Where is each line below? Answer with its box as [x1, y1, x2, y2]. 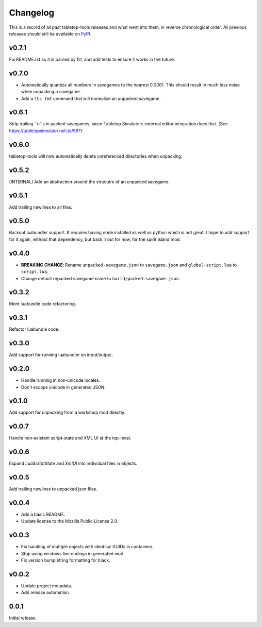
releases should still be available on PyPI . [9, 31, 92, 36]
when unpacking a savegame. [21, 89, 81, 95]
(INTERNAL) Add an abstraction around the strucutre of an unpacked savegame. [9, 179, 170, 185]
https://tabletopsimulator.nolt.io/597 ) [9, 128, 82, 134]
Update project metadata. [21, 583, 72, 589]
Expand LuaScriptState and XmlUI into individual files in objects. [9, 460, 138, 466]
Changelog [9, 7, 54, 18]
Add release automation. [21, 590, 70, 595]
